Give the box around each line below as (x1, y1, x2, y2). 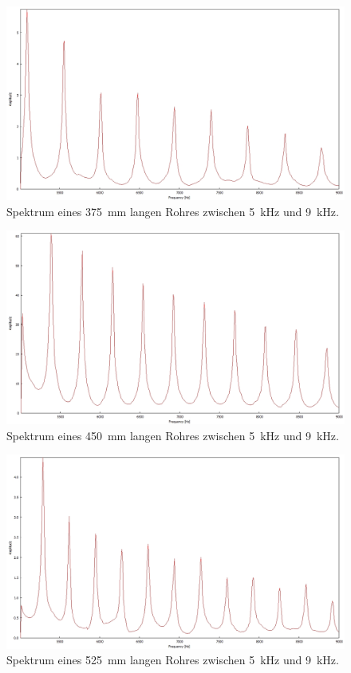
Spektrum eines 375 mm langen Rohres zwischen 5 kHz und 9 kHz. (6, 203, 339, 219)
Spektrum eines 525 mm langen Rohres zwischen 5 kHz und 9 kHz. (6, 651, 339, 668)
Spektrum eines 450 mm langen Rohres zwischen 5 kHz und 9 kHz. (6, 427, 339, 443)
